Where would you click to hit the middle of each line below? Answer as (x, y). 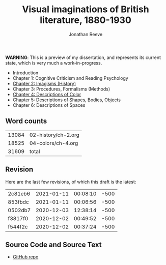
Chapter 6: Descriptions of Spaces (49, 105)
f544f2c (18, 226)
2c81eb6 (19, 193)
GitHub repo (25, 257)
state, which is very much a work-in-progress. (54, 63)
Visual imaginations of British (86, 9)
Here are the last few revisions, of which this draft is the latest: (71, 182)
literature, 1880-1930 (86, 20)
